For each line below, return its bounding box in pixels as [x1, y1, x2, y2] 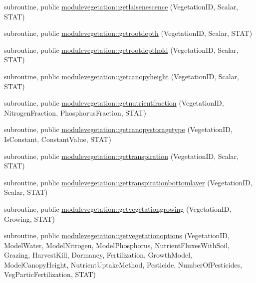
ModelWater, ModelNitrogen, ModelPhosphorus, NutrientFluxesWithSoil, [4, 240, 230, 250]
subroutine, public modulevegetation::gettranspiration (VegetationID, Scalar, [4, 150, 239, 161]
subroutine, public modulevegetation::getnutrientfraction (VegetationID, [4, 98, 224, 108]
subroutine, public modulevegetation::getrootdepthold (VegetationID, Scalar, [4, 44, 239, 55]
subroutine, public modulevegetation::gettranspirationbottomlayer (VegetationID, [4, 177, 253, 187]
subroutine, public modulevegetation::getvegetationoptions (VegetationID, [4, 230, 230, 241]
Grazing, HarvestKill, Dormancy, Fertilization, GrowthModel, [4, 250, 192, 260]
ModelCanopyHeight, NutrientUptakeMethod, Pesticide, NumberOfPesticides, [4, 259, 243, 270]
